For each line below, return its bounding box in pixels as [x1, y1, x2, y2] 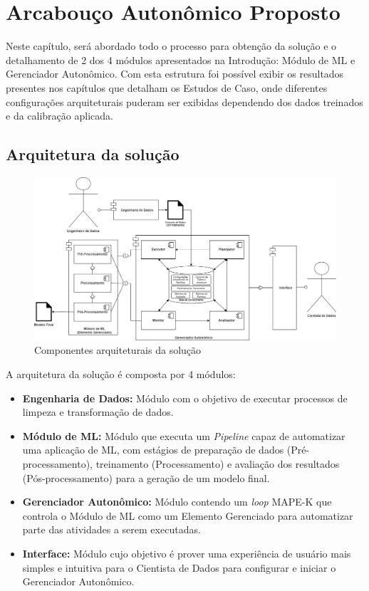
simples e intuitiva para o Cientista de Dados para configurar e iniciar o [22, 560, 336, 575]
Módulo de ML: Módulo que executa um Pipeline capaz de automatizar [22, 428, 345, 443]
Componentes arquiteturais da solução [34, 342, 202, 357]
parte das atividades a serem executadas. [22, 522, 201, 537]
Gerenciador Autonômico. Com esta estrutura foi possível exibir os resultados [6, 66, 344, 81]
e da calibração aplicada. [6, 108, 113, 123]
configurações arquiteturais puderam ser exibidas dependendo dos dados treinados [6, 94, 363, 109]
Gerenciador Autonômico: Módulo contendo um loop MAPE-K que [22, 494, 332, 509]
